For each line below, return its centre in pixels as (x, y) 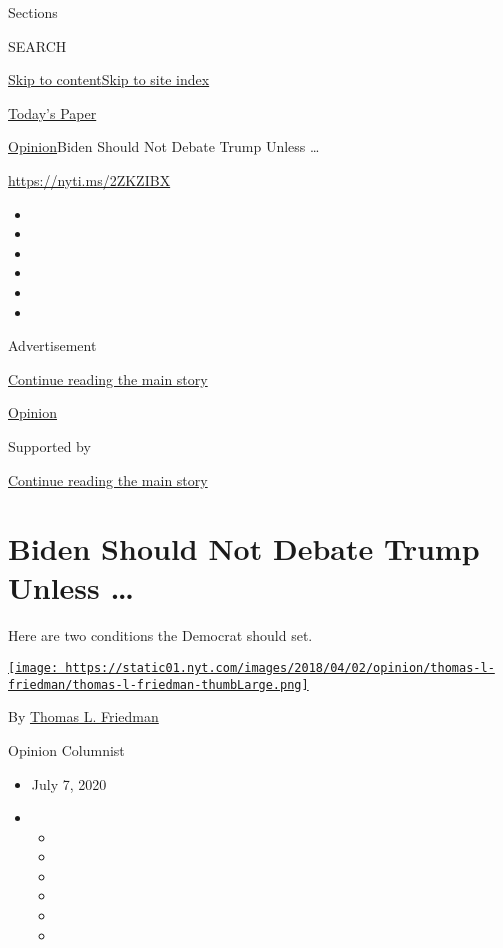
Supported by (49, 445)
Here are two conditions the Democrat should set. (160, 635)
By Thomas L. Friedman (83, 716)
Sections (33, 12)
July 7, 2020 (69, 783)
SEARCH (37, 45)
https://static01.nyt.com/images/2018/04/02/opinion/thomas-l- (280, 668)
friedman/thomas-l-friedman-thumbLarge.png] (158, 684)
